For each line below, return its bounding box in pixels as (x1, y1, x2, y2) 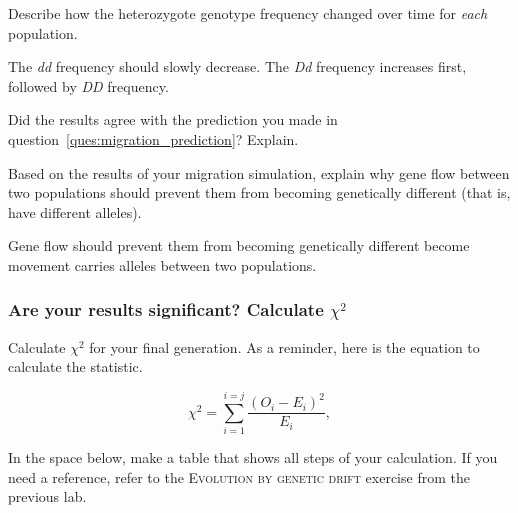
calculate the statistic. (8, 356, 143, 377)
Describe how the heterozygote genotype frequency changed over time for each (8, 3, 488, 23)
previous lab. (8, 486, 87, 507)
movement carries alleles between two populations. (8, 254, 317, 275)
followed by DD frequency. (8, 75, 169, 96)
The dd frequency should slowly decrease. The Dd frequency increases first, (8, 56, 467, 77)
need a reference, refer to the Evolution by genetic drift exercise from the (8, 466, 470, 487)
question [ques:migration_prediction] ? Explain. (8, 128, 299, 149)
